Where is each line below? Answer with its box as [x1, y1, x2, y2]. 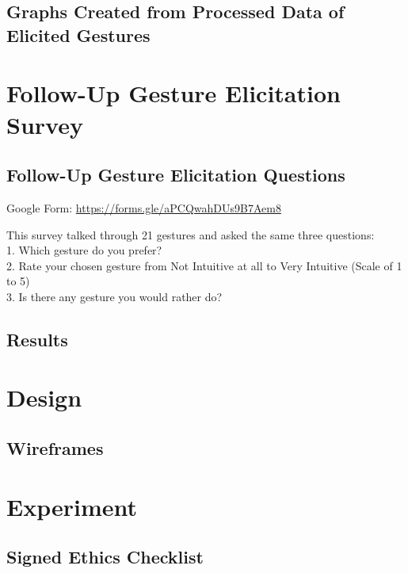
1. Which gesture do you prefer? [6, 242, 162, 258]
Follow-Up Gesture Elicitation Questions [6, 162, 345, 187]
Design [6, 381, 82, 414]
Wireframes [6, 436, 104, 460]
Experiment [6, 490, 138, 522]
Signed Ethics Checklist [6, 544, 204, 569]
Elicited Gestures [6, 22, 151, 47]
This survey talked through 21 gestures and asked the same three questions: [6, 226, 375, 243]
